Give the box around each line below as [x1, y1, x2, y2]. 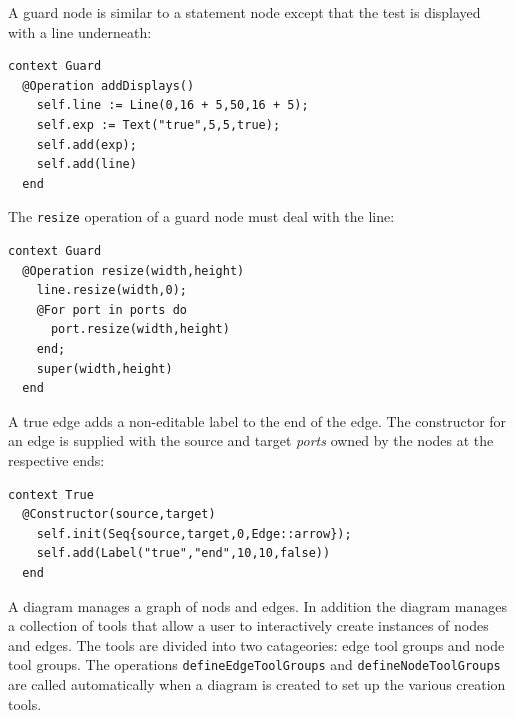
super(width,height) [36, 361, 173, 376]
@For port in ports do [36, 302, 187, 317]
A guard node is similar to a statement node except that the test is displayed [8, 2, 481, 22]
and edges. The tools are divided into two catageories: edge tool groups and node [8, 634, 505, 655]
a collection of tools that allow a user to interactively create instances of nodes [8, 615, 489, 636]
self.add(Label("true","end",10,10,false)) [36, 546, 331, 561]
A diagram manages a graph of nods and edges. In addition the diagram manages [8, 595, 507, 616]
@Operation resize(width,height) [22, 263, 245, 278]
